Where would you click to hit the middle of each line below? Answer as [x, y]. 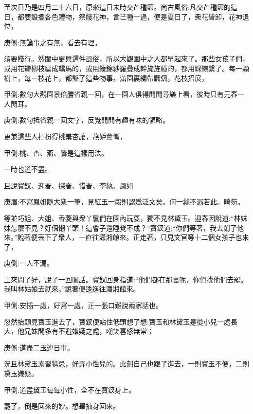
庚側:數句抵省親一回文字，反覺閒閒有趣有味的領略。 [87, 120]
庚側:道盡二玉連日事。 [39, 347]
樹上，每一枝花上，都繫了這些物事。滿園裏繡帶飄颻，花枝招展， [106, 78]
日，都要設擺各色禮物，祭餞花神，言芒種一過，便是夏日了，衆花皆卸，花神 [123, 16]
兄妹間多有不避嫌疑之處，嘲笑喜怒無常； [89, 331]
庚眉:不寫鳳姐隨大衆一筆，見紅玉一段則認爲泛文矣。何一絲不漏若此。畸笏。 [124, 202]
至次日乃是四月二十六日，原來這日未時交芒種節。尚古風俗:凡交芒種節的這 [121, 7]
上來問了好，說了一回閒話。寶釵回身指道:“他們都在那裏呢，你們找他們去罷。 [126, 279]
